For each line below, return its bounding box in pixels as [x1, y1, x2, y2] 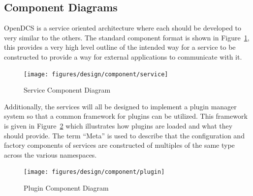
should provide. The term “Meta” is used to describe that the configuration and [4, 130, 245, 140]
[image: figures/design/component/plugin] [24, 168, 165, 176]
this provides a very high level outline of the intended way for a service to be [4, 42, 236, 52]
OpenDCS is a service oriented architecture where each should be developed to [4, 23, 242, 33]
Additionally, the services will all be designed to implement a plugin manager [4, 101, 237, 111]
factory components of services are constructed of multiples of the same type [4, 140, 235, 150]
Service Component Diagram [24, 85, 111, 95]
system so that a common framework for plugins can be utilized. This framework [4, 111, 248, 121]
